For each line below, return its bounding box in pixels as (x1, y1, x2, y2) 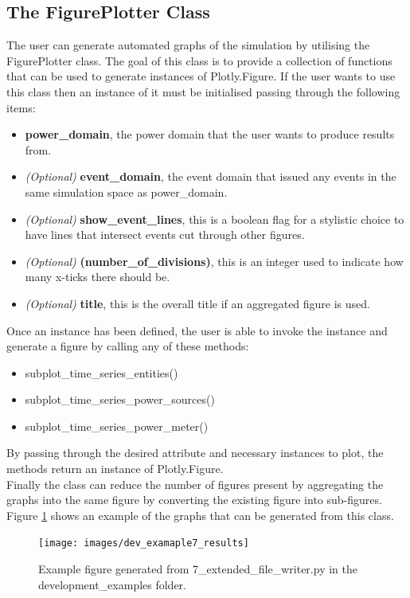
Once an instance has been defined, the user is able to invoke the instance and (6, 322, 388, 338)
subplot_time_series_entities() (25, 364, 178, 381)
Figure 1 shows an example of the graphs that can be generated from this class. (6, 506, 394, 523)
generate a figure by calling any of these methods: (6, 338, 249, 354)
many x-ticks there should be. (25, 268, 170, 285)
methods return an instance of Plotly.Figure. (6, 460, 224, 477)
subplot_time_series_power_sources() (25, 391, 215, 408)
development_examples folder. (38, 576, 187, 592)
